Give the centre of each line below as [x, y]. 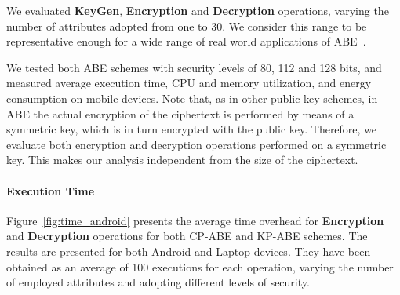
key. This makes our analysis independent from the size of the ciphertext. [182, 160]
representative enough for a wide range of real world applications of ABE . [186, 41]
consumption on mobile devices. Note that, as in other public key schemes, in [192, 98]
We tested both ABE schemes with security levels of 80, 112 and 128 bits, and [194, 67]
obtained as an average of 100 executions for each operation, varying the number [200, 266]
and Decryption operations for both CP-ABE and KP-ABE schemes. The [187, 236]
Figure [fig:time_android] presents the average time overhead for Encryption [195, 220]
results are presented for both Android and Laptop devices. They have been [189, 251]
